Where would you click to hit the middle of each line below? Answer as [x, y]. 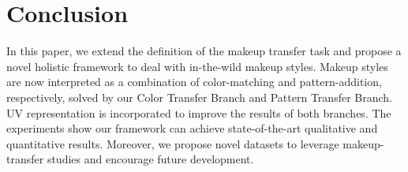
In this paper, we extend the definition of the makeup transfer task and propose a [204, 51]
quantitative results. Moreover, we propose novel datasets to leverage [173, 143]
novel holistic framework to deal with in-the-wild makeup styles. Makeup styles [197, 66]
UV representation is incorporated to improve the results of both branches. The [199, 112]
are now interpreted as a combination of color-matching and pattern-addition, [194, 82]
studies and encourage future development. [150, 159]
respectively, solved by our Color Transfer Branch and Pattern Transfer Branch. [199, 97]
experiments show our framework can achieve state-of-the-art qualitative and [192, 128]
